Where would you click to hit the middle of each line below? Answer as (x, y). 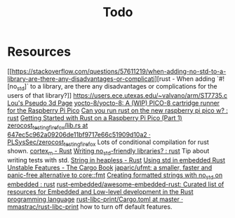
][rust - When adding (184, 79)
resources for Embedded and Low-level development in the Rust (100, 191)
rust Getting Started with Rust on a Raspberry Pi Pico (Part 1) (95, 117)
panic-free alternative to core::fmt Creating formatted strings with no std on (115, 176)
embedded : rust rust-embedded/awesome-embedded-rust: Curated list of (116, 184)
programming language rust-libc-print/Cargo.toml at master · (95, 199)
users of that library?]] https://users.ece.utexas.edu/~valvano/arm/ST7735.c (117, 95)
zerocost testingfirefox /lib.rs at (48, 126)
